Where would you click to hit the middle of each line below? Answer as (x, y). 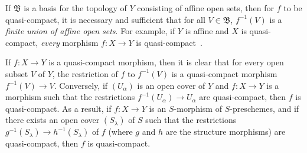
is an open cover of (171, 85)
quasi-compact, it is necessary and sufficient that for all (105, 19)
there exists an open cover (53, 120)
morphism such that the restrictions (70, 97)
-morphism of (198, 108)
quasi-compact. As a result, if (58, 108)
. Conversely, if (81, 85)
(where (120, 132)
